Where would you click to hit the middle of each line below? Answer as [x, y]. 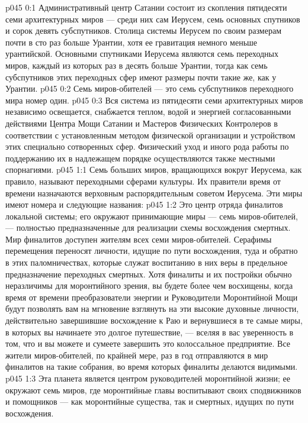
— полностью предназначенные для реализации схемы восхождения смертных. [148, 227]
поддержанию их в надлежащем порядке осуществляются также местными [140, 158]
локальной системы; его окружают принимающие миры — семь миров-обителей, [152, 216]
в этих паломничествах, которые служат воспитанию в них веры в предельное [147, 262]
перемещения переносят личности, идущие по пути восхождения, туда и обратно [152, 251]
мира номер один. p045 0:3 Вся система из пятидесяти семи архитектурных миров [154, 100]
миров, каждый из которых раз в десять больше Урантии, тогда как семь [137, 65]
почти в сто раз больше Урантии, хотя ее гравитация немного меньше [131, 42]
